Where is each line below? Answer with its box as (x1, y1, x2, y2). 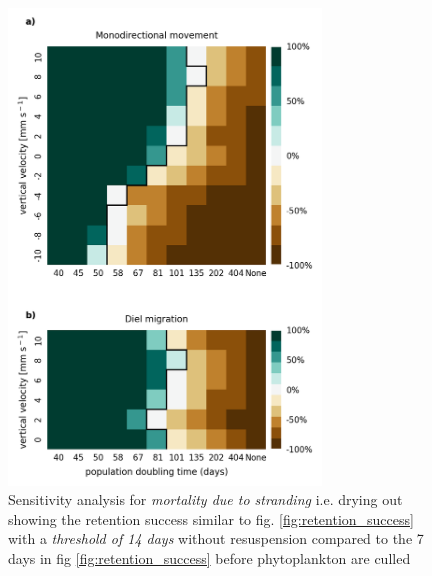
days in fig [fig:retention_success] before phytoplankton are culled (8, 547, 411, 568)
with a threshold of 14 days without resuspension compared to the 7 (8, 528, 424, 549)
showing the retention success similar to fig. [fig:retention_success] (8, 508, 414, 529)
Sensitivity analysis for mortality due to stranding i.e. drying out (8, 489, 403, 510)
